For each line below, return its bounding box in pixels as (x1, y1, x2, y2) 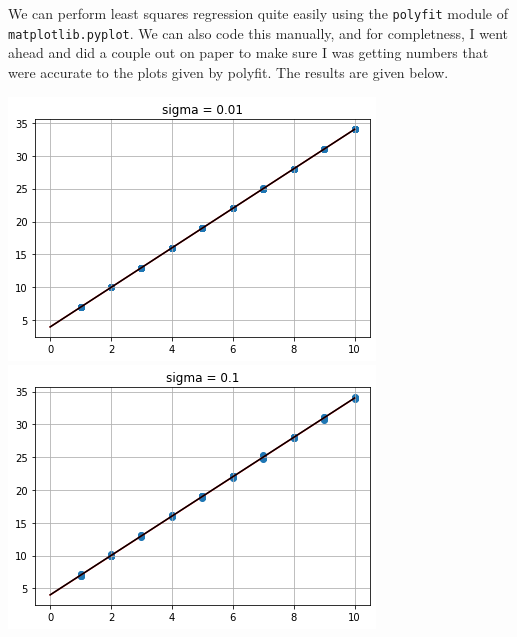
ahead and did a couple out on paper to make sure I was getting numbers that (8, 42, 489, 63)
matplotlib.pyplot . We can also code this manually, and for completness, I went (8, 22, 509, 43)
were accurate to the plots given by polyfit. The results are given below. (8, 61, 449, 82)
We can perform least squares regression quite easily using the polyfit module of (8, 3, 509, 23)
